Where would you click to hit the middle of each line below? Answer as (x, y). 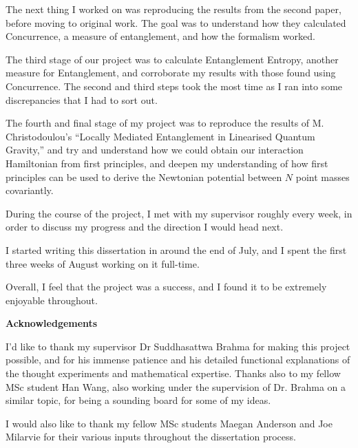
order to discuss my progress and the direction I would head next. (145, 227)
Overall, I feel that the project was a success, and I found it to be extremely (166, 287)
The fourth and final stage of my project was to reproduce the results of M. (165, 123)
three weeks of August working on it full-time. (103, 263)
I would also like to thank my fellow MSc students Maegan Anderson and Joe (169, 423)
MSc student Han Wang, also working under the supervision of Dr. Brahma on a (176, 386)
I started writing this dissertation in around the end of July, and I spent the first (176, 249)
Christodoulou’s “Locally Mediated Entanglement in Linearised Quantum (160, 136)
